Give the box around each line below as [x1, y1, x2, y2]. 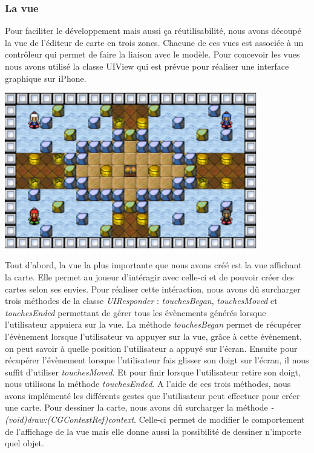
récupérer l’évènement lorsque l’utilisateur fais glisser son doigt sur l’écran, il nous [5, 354, 309, 366]
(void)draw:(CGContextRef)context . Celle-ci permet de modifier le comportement [5, 413, 305, 426]
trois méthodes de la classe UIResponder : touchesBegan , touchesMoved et [5, 294, 278, 307]
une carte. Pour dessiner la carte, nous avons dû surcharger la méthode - [5, 401, 274, 414]
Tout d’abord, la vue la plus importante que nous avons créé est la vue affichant [5, 259, 302, 271]
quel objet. [5, 437, 44, 449]
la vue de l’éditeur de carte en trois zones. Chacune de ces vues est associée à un [5, 36, 304, 48]
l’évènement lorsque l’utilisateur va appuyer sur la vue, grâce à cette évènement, [5, 329, 302, 342]
